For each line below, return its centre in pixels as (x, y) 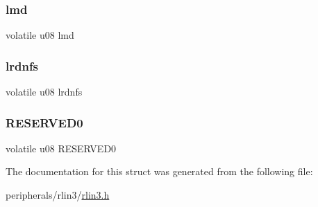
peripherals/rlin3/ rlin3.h (58, 195)
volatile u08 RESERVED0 (61, 148)
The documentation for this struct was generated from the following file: (159, 171)
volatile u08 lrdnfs (44, 92)
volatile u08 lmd (40, 35)
